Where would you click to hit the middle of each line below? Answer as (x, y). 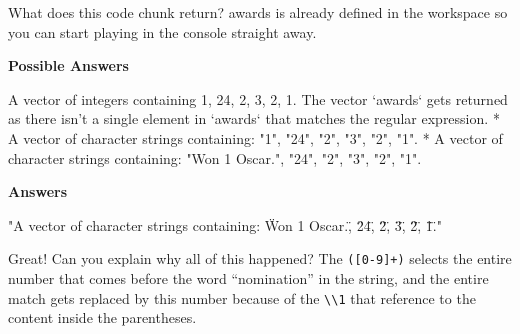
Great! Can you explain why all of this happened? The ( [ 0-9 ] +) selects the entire (260, 258)
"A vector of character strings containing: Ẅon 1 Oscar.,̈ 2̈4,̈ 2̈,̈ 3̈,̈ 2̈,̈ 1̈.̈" (225, 224)
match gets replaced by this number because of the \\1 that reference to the (242, 297)
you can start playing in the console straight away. (162, 31)
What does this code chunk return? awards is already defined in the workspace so (258, 12)
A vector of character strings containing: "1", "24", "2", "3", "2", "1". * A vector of (255, 137)
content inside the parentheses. (102, 317)
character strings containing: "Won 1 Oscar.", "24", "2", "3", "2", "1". (215, 157)
